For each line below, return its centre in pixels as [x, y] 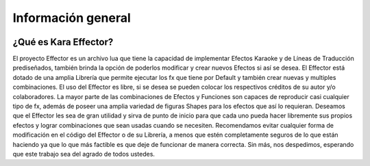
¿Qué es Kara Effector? [63, 42]
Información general [72, 18]
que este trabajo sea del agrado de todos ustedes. [84, 154]
